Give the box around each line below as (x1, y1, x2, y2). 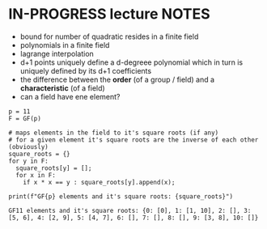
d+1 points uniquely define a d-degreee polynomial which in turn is (19, 57, 244, 67)
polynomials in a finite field (19, 40, 110, 49)
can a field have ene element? (19, 91, 121, 101)
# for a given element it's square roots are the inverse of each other (8, 135, 259, 144)
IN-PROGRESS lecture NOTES (8, 5, 210, 23)
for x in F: (15, 171, 57, 179)
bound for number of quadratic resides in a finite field (19, 32, 199, 41)
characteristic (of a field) (19, 83, 105, 93)
